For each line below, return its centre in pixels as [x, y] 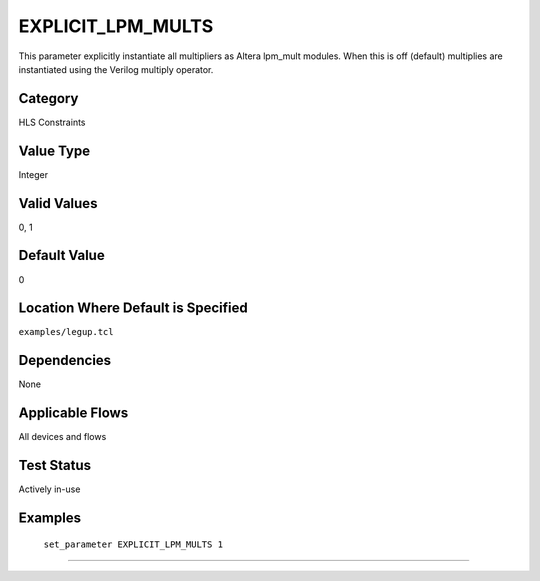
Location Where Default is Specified [133, 308]
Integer [33, 174]
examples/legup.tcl [66, 332]
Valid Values [58, 203]
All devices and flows [62, 437]
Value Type [54, 150]
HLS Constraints [52, 122]
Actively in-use [49, 489]
